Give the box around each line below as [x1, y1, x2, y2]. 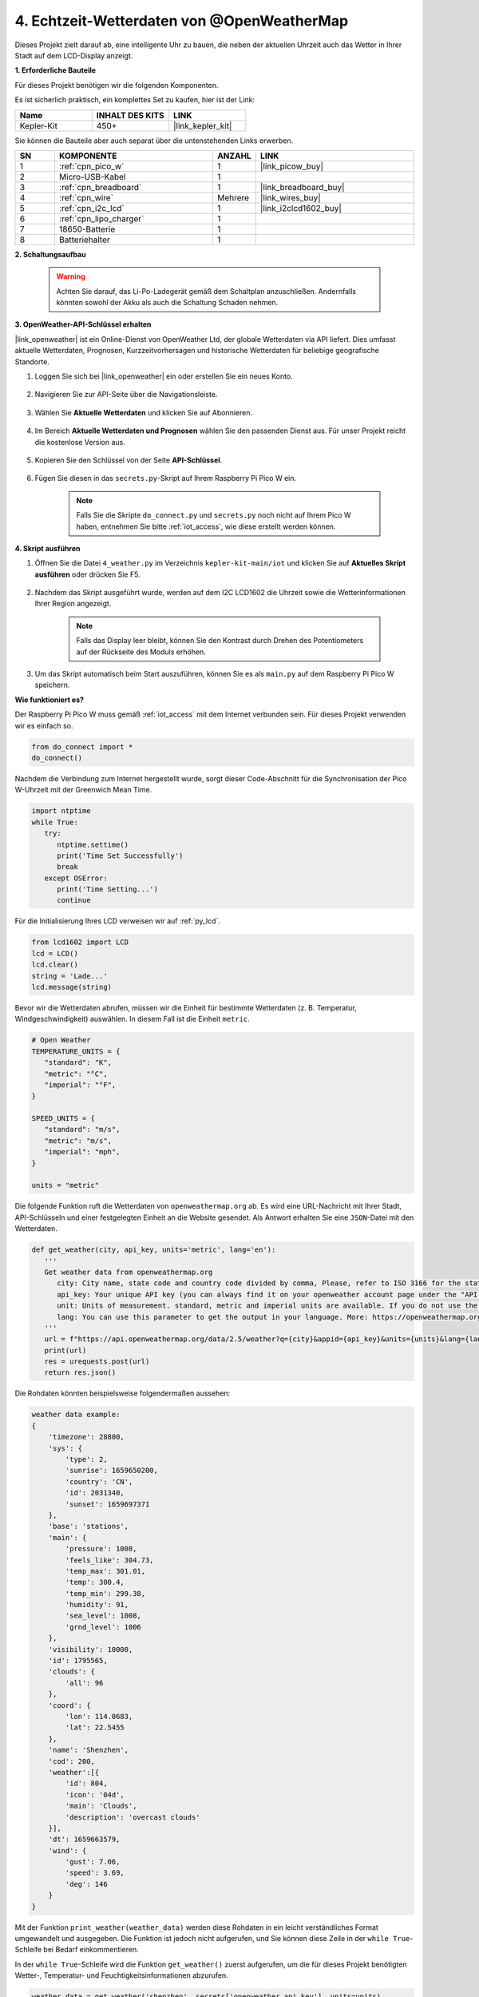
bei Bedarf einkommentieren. [43, 1945, 139, 1955]
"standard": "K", [44, 1058, 112, 1067]
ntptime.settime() [57, 840, 129, 849]
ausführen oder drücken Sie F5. [34, 570, 141, 579]
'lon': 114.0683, [65, 1712, 133, 1721]
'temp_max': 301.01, [65, 1566, 146, 1575]
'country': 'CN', [65, 1477, 133, 1486]
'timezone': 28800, [48, 1432, 125, 1442]
